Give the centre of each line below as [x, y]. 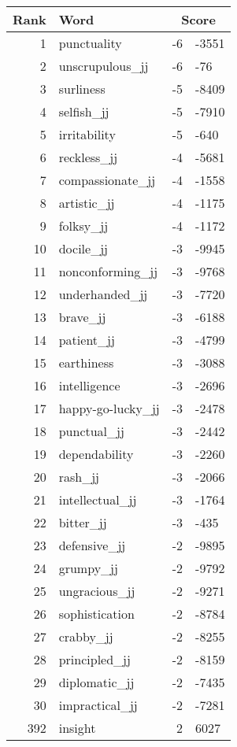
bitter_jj [83, 522]
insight [77, 728]
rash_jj [79, 477]
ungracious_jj [97, 591]
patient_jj [87, 340]
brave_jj [82, 317]
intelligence [89, 385]
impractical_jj [98, 705]
